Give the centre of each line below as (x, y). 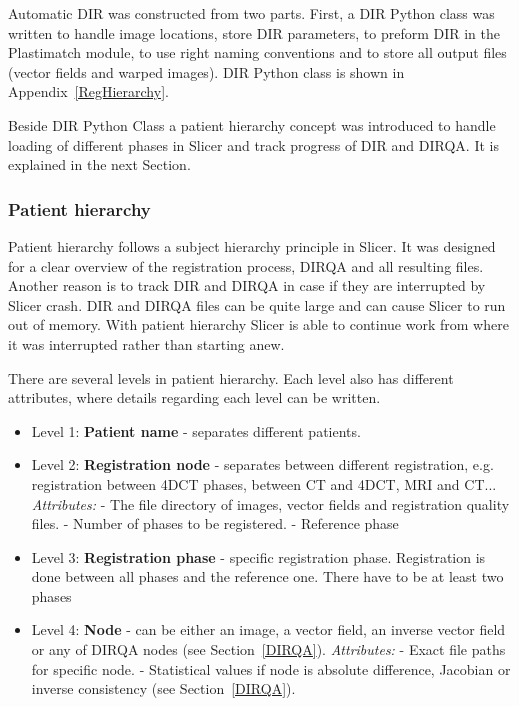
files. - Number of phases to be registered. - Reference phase (215, 523)
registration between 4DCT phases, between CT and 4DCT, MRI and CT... (264, 483)
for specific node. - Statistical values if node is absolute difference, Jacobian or (271, 668)
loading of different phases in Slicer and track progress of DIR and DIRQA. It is (253, 144)
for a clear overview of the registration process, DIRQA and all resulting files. (246, 265)
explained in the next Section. (99, 164)
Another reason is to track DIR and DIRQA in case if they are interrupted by (247, 285)
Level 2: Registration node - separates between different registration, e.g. (262, 464)
